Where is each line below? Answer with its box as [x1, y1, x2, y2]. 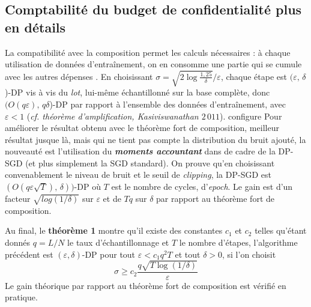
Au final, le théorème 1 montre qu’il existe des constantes [5, 224, 223, 237]
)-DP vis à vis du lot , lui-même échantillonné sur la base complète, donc [5, 86, 270, 99]
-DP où [74, 180, 101, 193]
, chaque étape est [220, 70, 288, 82]
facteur [5, 192, 31, 205]
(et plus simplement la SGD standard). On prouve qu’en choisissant [25, 156, 275, 169]
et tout [175, 248, 201, 260]
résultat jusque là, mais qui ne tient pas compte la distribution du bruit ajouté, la [5, 133, 306, 145]
